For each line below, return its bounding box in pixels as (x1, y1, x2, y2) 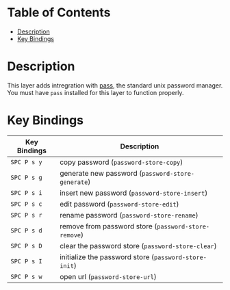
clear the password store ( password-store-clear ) (59, 241, 217, 250)
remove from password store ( (59, 221, 157, 230)
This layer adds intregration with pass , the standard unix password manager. (7, 81, 223, 90)
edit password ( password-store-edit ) (59, 199, 179, 209)
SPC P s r (10, 211, 42, 219)
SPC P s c (10, 200, 42, 208)
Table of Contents (7, 5, 111, 21)
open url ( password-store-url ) (59, 272, 157, 281)
